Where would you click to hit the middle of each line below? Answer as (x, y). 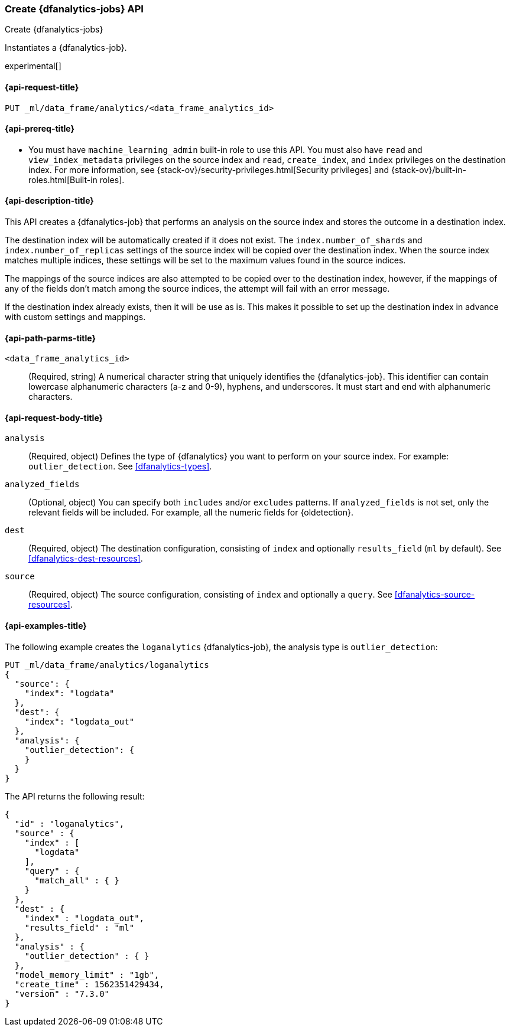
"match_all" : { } (77, 880)
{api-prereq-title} (40, 129)
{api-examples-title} (46, 626)
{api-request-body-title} (54, 417)
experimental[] (33, 66)
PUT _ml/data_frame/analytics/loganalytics (107, 665)
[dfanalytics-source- (435, 595)
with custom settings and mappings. (75, 317)
